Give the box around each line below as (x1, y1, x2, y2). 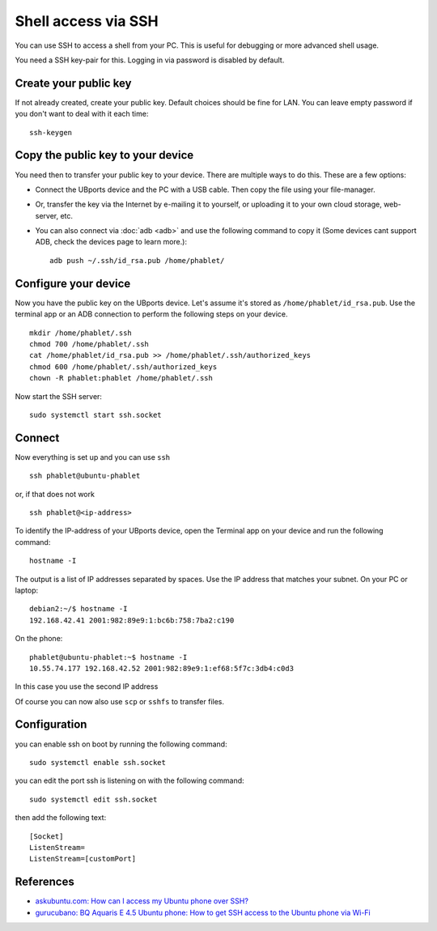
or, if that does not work (15, 489, 95, 499)
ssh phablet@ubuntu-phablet (29, 471, 141, 481)
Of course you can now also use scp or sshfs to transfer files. (15, 696, 224, 706)
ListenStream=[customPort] (29, 854, 137, 864)
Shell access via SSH (15, 12, 159, 30)
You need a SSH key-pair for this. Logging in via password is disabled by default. (15, 55, 285, 65)
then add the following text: (15, 813, 107, 823)
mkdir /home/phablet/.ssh (29, 328, 133, 338)
